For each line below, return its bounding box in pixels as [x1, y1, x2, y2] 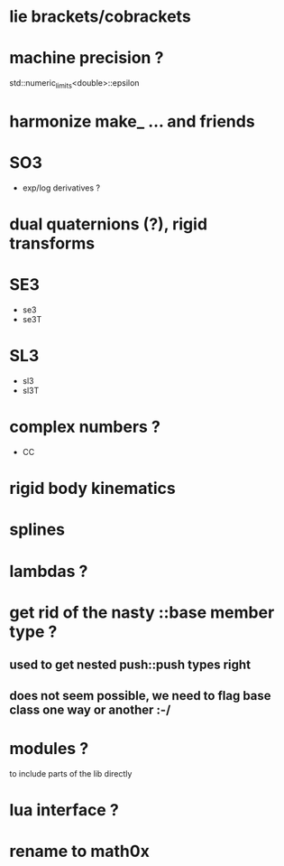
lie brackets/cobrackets [9, 6, 191, 27]
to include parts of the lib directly [9, 768, 133, 778]
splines [9, 519, 66, 540]
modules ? [9, 738, 89, 759]
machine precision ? [9, 48, 164, 69]
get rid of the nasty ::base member [9, 602, 275, 622]
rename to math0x [9, 841, 151, 861]
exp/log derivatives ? [22, 182, 101, 193]
